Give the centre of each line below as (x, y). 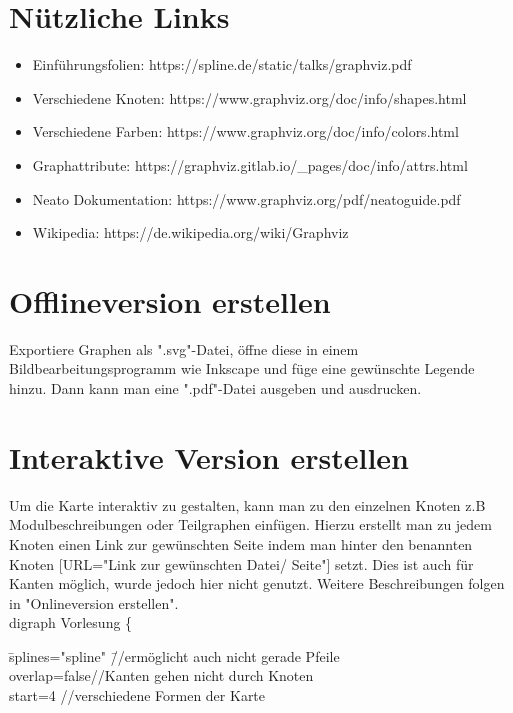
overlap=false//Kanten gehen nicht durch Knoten (161, 675)
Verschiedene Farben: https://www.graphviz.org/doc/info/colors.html (245, 131)
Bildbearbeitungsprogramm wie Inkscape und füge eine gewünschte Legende (242, 368)
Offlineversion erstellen (170, 300)
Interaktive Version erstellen (209, 456)
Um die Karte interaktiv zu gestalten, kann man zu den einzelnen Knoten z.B (247, 504)
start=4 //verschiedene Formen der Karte (137, 695)
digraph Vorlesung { (71, 622)
